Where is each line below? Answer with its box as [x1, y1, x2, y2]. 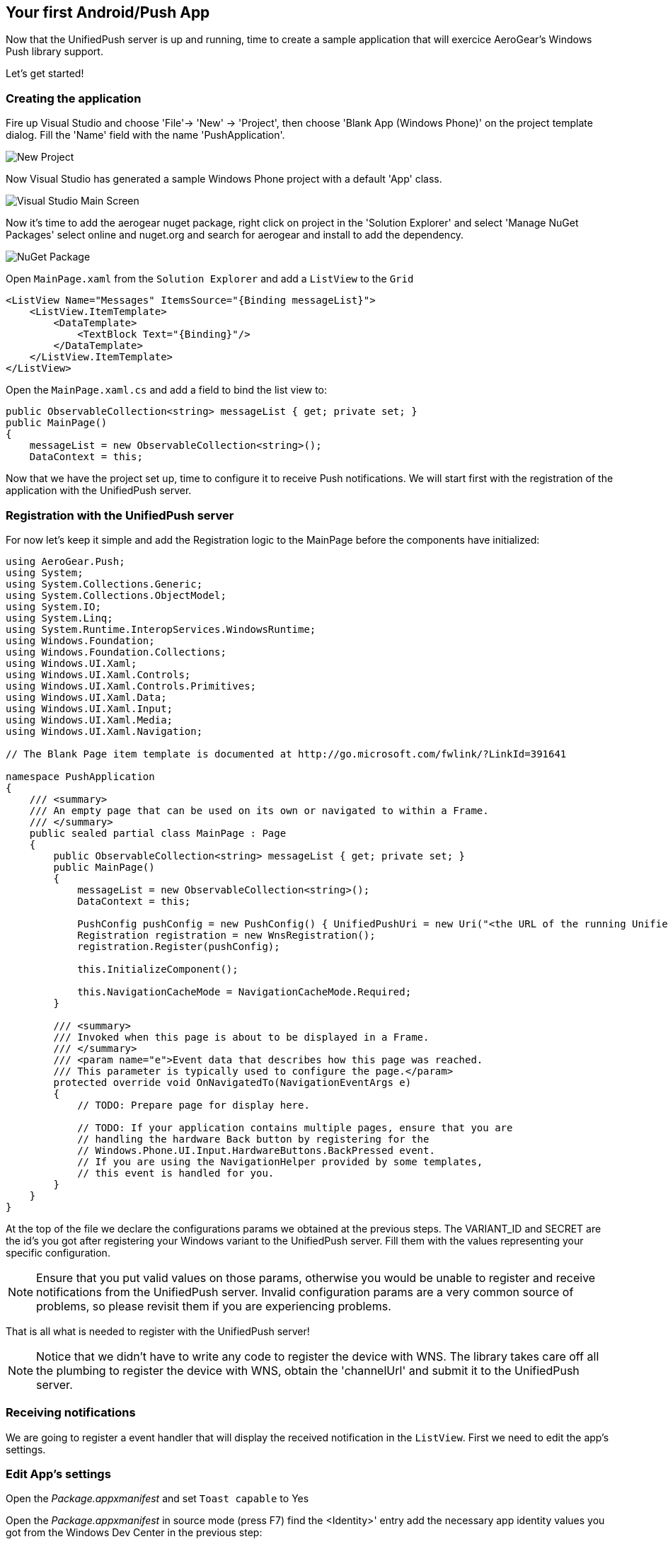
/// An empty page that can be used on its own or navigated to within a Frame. [29, 804, 489, 816]
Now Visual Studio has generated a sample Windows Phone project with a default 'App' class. [6, 173, 442, 185]
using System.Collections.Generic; [6, 578, 203, 590]
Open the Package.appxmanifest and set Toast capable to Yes [6, 1492, 309, 1505]
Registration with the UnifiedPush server [6, 508, 234, 522]
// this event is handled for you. [77, 1167, 275, 1179]
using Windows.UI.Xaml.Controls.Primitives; [6, 680, 257, 692]
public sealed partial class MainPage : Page [29, 827, 287, 839]
